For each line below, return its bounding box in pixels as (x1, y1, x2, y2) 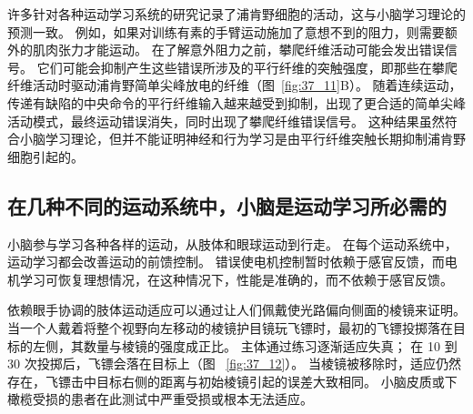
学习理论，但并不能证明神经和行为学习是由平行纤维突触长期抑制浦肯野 (45, 129, 466, 148)
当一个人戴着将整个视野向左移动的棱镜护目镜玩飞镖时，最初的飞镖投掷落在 (7, 318, 453, 337)
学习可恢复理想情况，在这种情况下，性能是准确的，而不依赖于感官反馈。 (19, 269, 453, 288)
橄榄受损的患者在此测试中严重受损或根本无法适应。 (7, 389, 313, 409)
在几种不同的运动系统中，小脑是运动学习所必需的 (7, 191, 447, 219)
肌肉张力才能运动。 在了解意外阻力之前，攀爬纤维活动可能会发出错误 (32, 40, 445, 59)
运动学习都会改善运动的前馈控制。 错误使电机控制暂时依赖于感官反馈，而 (7, 252, 445, 271)
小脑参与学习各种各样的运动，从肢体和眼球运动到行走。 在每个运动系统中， (7, 234, 458, 253)
